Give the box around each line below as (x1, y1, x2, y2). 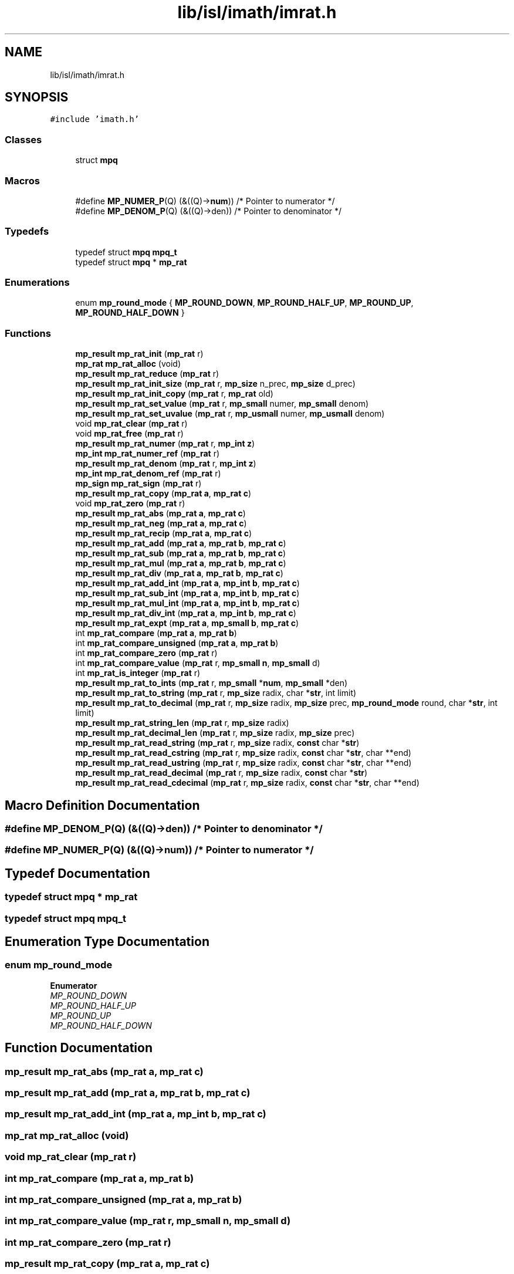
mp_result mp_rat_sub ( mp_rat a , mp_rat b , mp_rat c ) (75, 548, 286, 559)
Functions (5, 327, 51, 339)
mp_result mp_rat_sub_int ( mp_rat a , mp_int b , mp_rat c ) (75, 588, 300, 599)
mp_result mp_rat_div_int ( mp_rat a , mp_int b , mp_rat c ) (75, 608, 296, 619)
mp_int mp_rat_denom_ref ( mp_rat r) (75, 468, 221, 479)
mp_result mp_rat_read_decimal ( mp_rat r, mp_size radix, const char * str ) (75, 768, 368, 778)
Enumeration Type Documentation (5, 934, 209, 949)
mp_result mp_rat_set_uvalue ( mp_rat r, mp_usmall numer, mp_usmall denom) (75, 408, 385, 419)
